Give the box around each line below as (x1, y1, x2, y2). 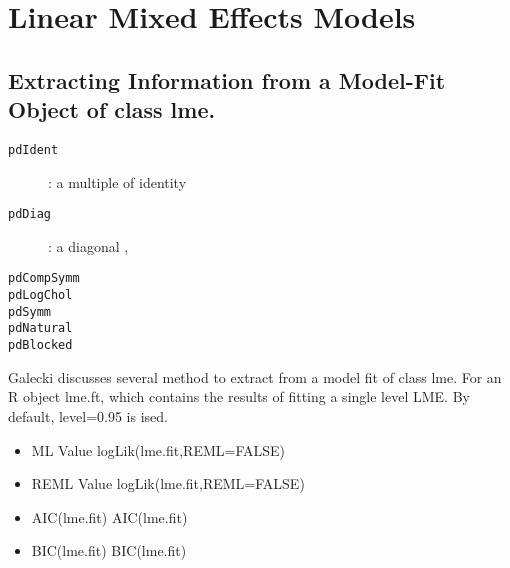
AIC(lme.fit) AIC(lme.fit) (31, 506, 188, 527)
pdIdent (8, 142, 59, 157)
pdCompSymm (8, 271, 80, 286)
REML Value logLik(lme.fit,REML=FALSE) (31, 473, 305, 494)
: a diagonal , (48, 235, 129, 256)
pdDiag (8, 207, 51, 222)
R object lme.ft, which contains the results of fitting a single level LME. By (8, 386, 470, 407)
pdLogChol (8, 288, 73, 303)
